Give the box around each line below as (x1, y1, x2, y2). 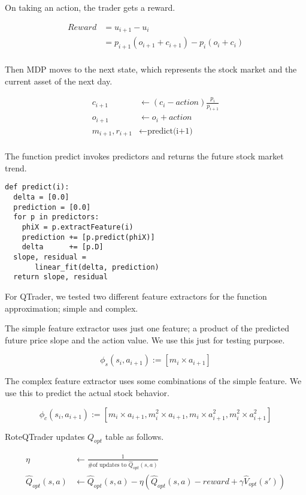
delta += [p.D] (22, 243, 104, 252)
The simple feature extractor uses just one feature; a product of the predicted (5, 322, 289, 334)
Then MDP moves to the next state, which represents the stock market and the (5, 62, 297, 75)
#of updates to (87, 461, 127, 468)
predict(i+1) (147, 126, 193, 135)
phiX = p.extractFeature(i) (22, 223, 134, 232)
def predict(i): (5, 183, 69, 192)
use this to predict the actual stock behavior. (5, 386, 169, 399)
